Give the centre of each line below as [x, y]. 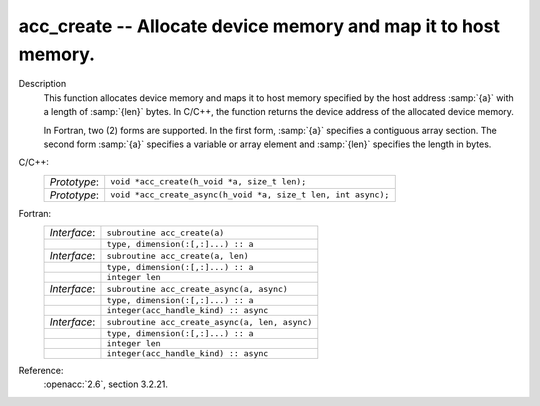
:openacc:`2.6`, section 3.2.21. [106, 384]
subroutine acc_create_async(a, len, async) [209, 321]
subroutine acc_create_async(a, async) [197, 288]
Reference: [41, 371]
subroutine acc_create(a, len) [177, 255]
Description [42, 84]
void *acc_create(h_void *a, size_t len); [208, 181]
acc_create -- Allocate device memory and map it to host [259, 26]
